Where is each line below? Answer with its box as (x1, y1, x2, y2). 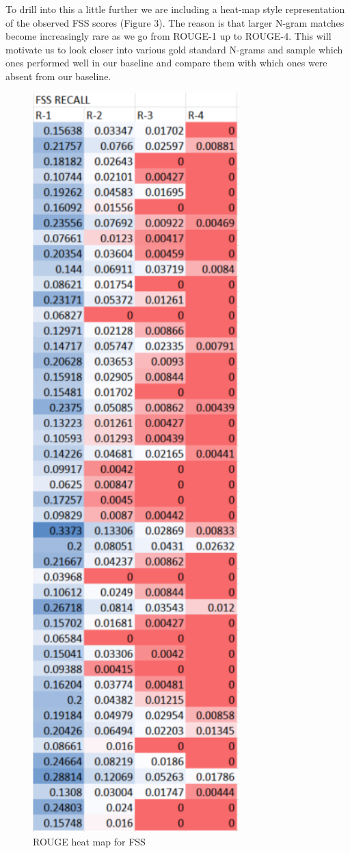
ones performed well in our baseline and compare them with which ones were (5, 55, 327, 70)
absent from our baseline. (5, 68, 111, 83)
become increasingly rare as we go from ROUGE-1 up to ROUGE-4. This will (5, 29, 332, 43)
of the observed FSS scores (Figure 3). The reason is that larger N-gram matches (5, 15, 345, 29)
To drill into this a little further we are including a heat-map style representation (5, 2, 345, 16)
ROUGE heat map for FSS (33, 834, 146, 848)
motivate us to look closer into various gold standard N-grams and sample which (5, 42, 343, 56)
